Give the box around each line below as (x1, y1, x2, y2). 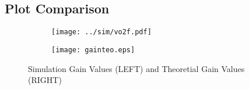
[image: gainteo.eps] (51, 45, 135, 54)
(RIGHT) (28, 74, 62, 86)
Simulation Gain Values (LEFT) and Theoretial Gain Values (28, 62, 245, 74)
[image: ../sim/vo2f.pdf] (51, 28, 152, 37)
